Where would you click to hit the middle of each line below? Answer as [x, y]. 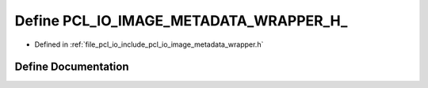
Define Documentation [72, 67]
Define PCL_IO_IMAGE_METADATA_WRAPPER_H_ [181, 21]
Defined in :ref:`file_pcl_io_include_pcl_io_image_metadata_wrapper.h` [149, 44]
